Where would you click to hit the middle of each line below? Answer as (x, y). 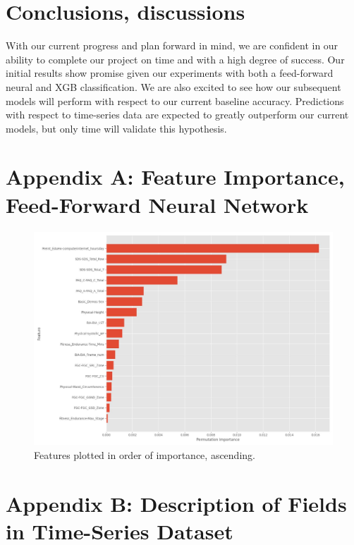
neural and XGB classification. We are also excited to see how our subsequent (173, 86)
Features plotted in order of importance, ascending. (145, 454)
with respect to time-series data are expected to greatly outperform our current (177, 115)
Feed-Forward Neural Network (157, 204)
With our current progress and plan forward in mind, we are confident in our (172, 45)
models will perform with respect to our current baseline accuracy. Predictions (175, 100)
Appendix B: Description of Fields (176, 503)
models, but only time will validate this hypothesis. (116, 128)
